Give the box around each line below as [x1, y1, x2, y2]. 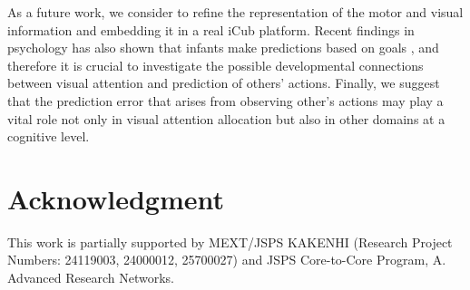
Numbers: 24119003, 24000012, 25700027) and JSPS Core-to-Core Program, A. [7, 250, 446, 269]
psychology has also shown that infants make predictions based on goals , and [7, 38, 439, 57]
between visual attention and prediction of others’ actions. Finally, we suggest [7, 73, 440, 92]
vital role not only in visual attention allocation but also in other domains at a [7, 109, 446, 128]
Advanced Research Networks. [7, 268, 174, 287]
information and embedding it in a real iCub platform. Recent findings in [7, 20, 415, 39]
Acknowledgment [7, 179, 224, 217]
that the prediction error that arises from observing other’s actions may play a [7, 91, 444, 110]
